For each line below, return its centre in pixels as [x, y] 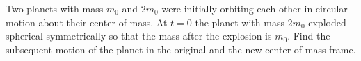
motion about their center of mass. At [87, 22]
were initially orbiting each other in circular [255, 8]
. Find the [309, 36]
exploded [327, 22]
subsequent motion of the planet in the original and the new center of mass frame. [181, 49]
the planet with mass [240, 22]
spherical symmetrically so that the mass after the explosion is [139, 36]
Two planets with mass [55, 8]
